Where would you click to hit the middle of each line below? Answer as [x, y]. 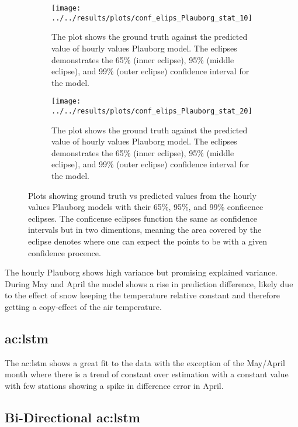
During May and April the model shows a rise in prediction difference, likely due [149, 283]
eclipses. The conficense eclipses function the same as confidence [143, 218]
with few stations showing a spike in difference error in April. [114, 385]
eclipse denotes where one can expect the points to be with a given [148, 241]
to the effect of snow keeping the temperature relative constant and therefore [142, 295]
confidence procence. [65, 252]
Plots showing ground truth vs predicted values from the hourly [142, 195]
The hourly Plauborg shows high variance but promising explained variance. [141, 272]
